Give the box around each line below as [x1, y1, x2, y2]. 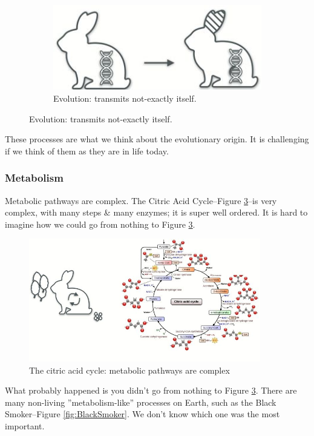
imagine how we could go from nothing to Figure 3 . [5, 217, 195, 230]
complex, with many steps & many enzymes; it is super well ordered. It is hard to [5, 206, 308, 219]
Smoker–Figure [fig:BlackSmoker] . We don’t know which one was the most [5, 408, 280, 420]
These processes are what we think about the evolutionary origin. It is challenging [5, 133, 309, 145]
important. [5, 419, 45, 432]
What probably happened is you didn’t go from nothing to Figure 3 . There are [5, 384, 297, 397]
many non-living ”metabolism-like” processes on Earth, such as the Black [5, 395, 276, 408]
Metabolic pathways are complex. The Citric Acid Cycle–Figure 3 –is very [5, 194, 277, 206]
